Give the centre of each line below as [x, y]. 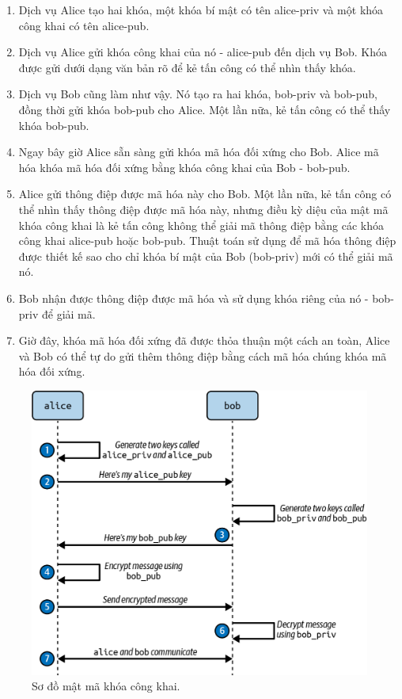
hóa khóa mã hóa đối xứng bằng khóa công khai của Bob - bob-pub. [184, 167]
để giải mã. [69, 313]
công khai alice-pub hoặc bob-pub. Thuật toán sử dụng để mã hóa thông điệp [207, 241]
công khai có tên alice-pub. [84, 25]
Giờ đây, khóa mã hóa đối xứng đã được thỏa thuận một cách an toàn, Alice [204, 340]
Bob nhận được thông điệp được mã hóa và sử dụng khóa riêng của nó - [193, 298]
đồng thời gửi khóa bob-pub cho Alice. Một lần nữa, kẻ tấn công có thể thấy [205, 109]
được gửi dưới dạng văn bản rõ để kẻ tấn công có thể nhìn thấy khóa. [187, 67]
